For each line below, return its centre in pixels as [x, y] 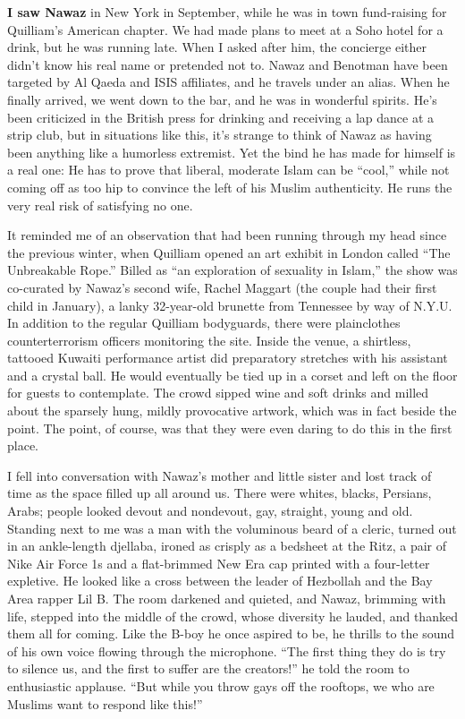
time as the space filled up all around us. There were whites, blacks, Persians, [220, 493]
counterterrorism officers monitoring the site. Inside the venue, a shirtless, [209, 340]
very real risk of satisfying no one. [100, 205]
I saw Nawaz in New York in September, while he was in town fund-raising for [227, 12]
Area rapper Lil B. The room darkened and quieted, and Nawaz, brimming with [227, 598]
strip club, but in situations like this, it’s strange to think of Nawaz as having [220, 135]
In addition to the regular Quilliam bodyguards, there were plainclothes [204, 323]
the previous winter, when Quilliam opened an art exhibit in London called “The [229, 252]
